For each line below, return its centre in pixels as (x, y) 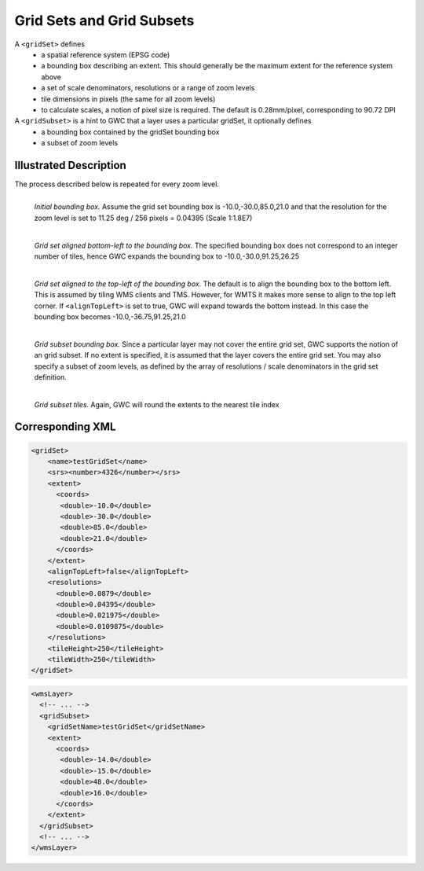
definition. (50, 377)
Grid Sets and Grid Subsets (104, 20)
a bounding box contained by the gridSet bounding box (130, 132)
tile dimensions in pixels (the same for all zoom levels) (128, 99)
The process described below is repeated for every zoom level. (117, 184)
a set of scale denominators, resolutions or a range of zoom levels (148, 88)
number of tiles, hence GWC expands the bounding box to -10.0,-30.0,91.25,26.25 (167, 256)
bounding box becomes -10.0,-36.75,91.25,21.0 (110, 317)
